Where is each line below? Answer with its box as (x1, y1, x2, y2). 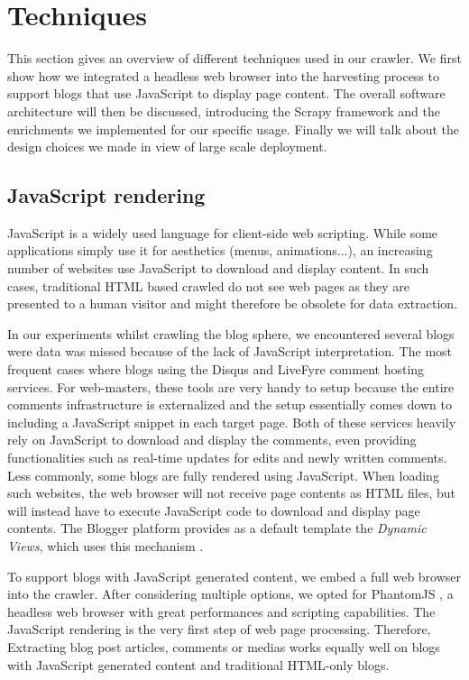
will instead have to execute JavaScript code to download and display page (7, 501, 420, 519)
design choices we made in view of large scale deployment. (7, 137, 327, 156)
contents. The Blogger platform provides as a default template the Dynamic (7, 519, 427, 538)
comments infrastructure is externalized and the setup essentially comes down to (7, 395, 452, 414)
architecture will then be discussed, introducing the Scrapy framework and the (7, 101, 440, 120)
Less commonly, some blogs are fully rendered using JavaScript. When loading (7, 465, 439, 484)
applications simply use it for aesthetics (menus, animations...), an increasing (7, 241, 433, 260)
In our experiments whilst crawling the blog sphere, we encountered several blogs (7, 324, 455, 343)
